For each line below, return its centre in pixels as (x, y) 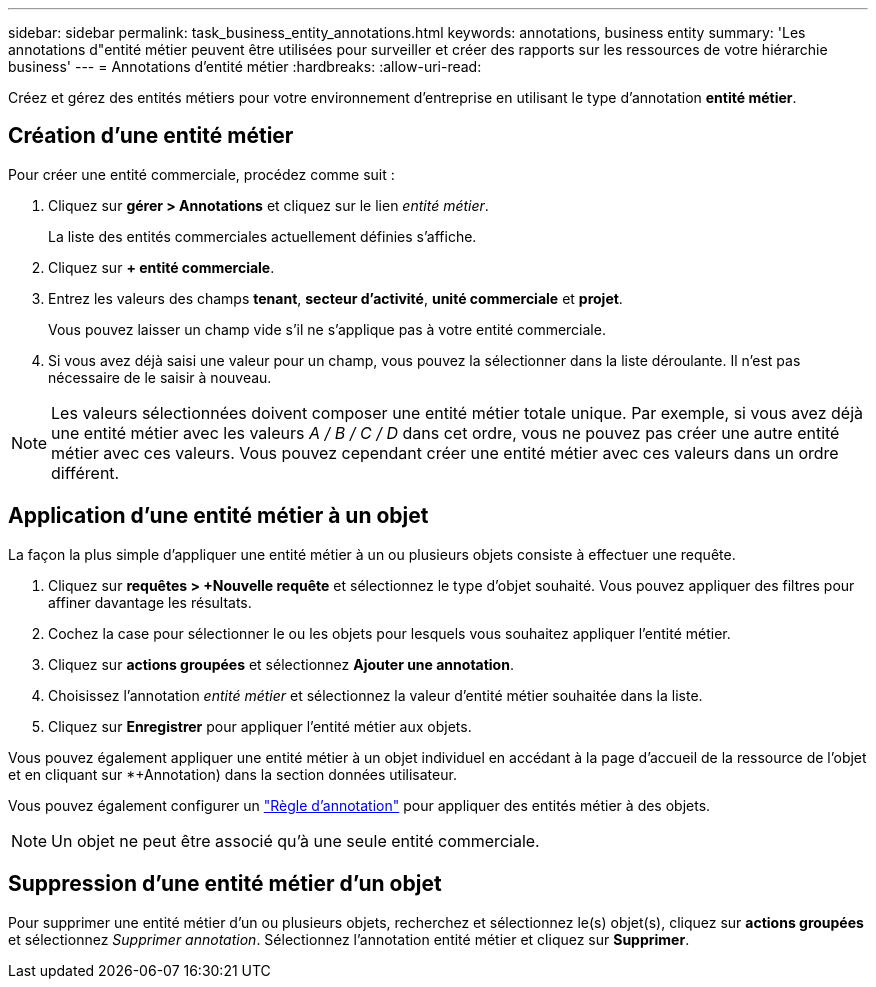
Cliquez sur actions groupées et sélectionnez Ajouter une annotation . (281, 664)
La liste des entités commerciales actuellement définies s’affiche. (262, 236)
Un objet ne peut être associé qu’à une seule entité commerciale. (295, 840)
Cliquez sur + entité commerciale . (161, 267)
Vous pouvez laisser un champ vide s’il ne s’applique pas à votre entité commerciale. (327, 329)
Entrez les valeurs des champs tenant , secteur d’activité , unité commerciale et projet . (335, 298)
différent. (85, 472)
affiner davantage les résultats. (150, 602)
